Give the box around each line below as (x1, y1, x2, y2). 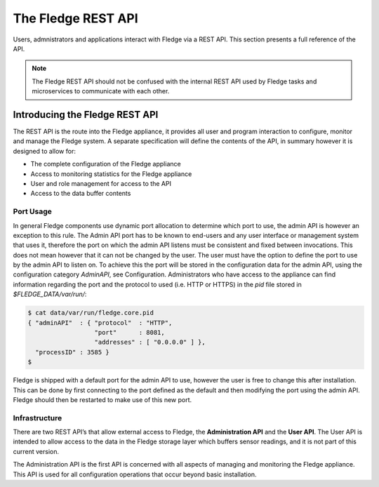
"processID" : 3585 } (35, 348, 110, 356)
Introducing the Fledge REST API (13, 109, 159, 121)
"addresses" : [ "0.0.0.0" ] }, (94, 338, 206, 347)
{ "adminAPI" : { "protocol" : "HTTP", (27, 319, 173, 326)
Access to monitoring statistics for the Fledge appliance (30, 169, 192, 178)
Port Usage (13, 207, 53, 217)
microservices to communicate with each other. (32, 87, 170, 95)
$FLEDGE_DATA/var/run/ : (13, 290, 87, 298)
